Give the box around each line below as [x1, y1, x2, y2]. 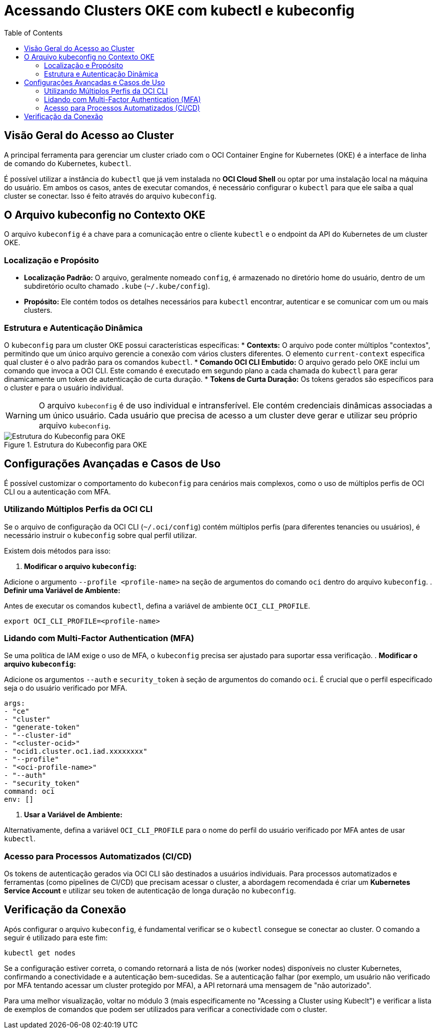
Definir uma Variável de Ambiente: [4, 586, 120, 595]
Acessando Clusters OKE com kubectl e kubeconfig [4, 2, 354, 19]
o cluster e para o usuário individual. [4, 383, 124, 392]
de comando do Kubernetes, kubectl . [4, 159, 131, 168]
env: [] [4, 795, 34, 804]
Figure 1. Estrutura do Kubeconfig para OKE [4, 440, 147, 449]
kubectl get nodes [4, 948, 76, 957]
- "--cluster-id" [4, 731, 71, 740]
